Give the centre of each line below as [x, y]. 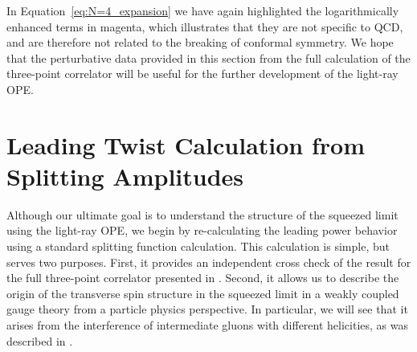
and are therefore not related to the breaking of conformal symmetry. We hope [200, 42]
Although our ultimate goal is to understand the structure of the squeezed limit [202, 214]
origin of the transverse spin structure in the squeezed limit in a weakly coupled [203, 293]
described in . [40, 340]
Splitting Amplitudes [125, 176]
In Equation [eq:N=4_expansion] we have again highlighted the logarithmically [203, 10]
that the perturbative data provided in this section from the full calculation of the [208, 57]
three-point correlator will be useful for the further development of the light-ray [202, 74]
